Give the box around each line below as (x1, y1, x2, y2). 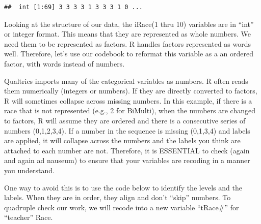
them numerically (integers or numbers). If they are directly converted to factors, (4, 85, 257, 96)
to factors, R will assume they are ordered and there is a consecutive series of (4, 115, 246, 125)
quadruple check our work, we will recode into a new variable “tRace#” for (4, 202, 239, 212)
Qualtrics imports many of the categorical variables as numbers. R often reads (4, 75, 248, 86)
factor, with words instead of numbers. (4, 58, 125, 69)
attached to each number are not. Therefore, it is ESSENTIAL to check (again (4, 145, 250, 155)
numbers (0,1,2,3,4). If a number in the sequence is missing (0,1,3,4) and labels (4, 125, 250, 136)
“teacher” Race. (4, 212, 53, 222)
